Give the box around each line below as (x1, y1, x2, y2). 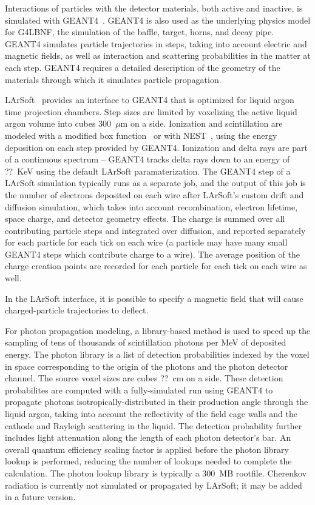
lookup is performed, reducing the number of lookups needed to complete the (5, 455, 292, 467)
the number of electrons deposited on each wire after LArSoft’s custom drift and (5, 188, 304, 201)
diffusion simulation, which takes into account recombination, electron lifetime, (5, 200, 298, 213)
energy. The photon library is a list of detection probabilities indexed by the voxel (5, 348, 310, 361)
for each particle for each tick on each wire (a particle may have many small (5, 236, 288, 249)
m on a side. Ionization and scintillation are (120, 117, 283, 130)
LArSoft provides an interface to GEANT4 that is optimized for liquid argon (5, 93, 294, 106)
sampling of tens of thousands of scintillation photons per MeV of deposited (5, 336, 286, 349)
